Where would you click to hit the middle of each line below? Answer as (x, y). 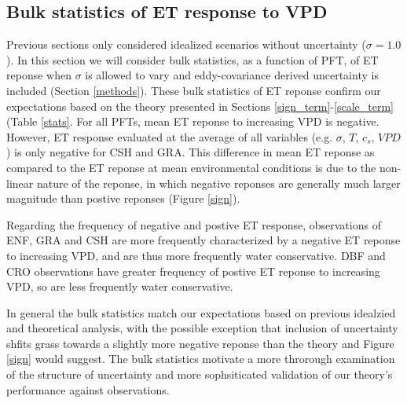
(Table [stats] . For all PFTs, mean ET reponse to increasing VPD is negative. (193, 121)
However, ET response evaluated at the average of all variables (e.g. (170, 136)
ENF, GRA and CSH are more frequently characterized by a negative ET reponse (203, 240)
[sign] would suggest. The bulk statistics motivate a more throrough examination (201, 359)
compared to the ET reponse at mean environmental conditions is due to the (191, 167)
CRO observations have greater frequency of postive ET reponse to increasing (193, 271)
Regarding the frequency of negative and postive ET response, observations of (194, 224)
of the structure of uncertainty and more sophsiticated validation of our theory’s (200, 374)
